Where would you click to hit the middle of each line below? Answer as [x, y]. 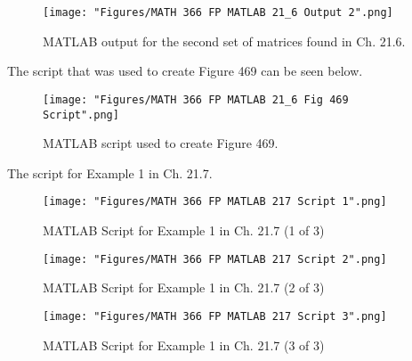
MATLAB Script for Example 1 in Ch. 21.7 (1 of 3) [184, 230]
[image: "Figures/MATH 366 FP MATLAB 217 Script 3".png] [215, 316]
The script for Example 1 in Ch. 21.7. [110, 172]
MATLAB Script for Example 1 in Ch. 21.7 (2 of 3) [184, 287]
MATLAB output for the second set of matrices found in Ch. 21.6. [224, 41]
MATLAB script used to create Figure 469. [161, 143]
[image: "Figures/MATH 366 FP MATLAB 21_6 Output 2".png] [218, 12]
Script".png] [81, 115]
